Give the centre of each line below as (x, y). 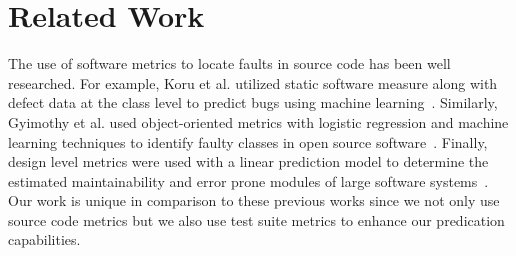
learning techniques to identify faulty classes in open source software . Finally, (248, 141)
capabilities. (44, 239)
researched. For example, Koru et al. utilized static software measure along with (253, 82)
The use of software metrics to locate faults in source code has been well (229, 63)
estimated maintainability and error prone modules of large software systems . (248, 180)
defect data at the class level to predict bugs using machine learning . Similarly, (253, 102)
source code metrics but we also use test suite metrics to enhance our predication (256, 219)
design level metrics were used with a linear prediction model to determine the (248, 161)
